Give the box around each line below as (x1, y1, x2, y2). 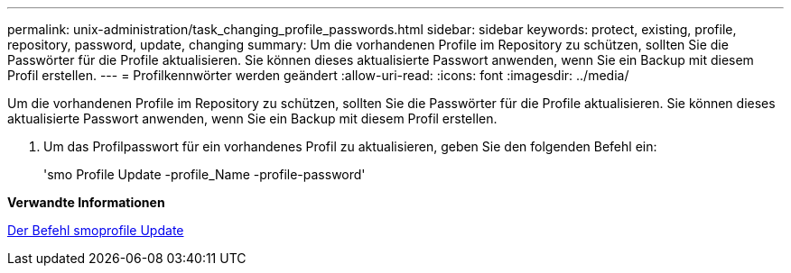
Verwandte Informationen (7, 195, 165, 210)
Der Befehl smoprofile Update (7, 223, 184, 238)
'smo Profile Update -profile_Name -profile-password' (43, 167, 366, 182)
